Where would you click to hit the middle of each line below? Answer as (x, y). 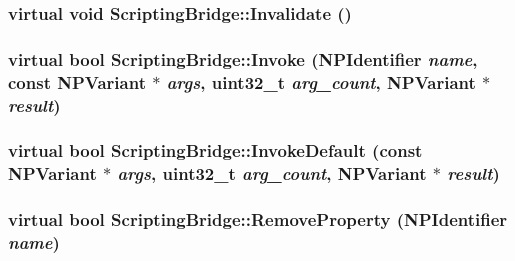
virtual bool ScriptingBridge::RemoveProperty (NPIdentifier (258, 219)
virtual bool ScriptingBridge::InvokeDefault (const (215, 150)
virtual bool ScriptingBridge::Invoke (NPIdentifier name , (243, 58)
